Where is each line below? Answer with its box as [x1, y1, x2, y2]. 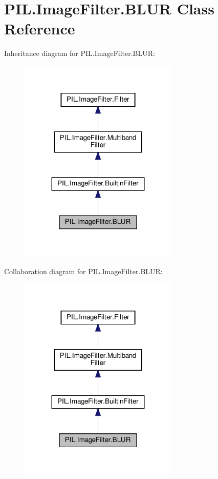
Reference [4, 18, 75, 39]
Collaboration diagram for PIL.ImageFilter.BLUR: [4, 265, 163, 276]
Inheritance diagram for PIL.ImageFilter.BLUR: [4, 48, 155, 59]
